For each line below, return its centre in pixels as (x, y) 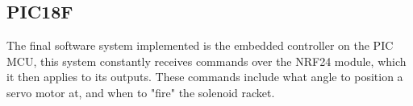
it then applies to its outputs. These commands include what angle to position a (205, 77)
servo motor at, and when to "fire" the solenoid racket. (141, 92)
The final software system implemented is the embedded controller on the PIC (200, 45)
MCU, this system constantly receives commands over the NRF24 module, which (206, 61)
